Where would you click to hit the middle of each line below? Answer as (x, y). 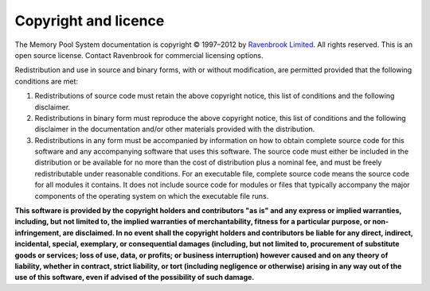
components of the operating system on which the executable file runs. (152, 196)
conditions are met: (47, 81)
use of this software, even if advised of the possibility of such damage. (135, 277)
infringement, (38, 233)
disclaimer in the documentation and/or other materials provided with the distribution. (175, 129)
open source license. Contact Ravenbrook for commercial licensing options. (139, 55)
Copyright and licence (90, 21)
